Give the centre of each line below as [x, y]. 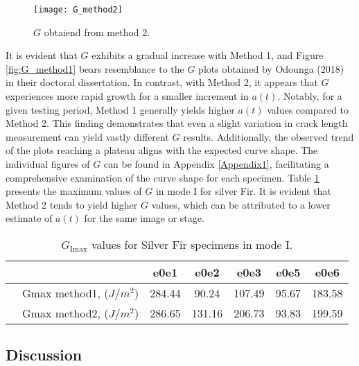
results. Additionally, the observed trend [269, 136]
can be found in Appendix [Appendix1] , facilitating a [216, 164]
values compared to [308, 109]
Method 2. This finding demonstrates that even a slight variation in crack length [177, 123]
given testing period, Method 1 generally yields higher [120, 109]
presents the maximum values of [74, 191]
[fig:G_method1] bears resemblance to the [95, 68]
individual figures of [48, 164]
